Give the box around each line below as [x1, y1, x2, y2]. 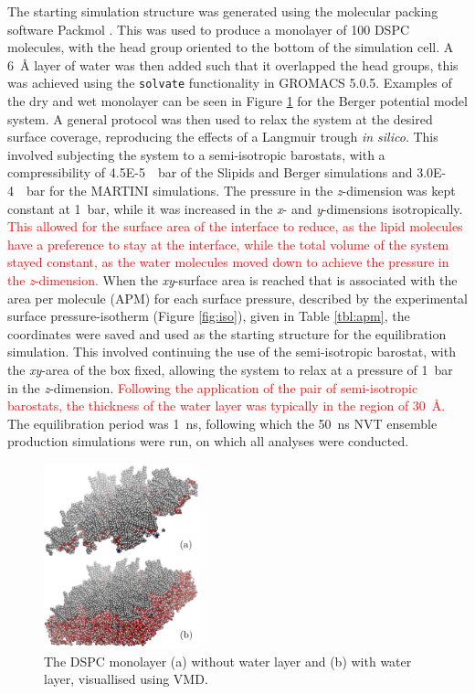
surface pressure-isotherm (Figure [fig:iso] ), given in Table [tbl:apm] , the [7, 306, 410, 326]
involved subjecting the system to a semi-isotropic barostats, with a [7, 144, 385, 164]
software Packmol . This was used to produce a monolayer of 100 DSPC [7, 19, 410, 38]
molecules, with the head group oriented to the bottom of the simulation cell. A [7, 37, 454, 57]
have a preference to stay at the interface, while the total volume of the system [7, 234, 449, 253]
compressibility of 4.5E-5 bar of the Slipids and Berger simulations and [7, 163, 413, 182]
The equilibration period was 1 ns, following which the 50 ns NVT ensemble [7, 413, 438, 432]
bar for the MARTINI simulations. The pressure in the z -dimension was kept [26, 181, 456, 199]
